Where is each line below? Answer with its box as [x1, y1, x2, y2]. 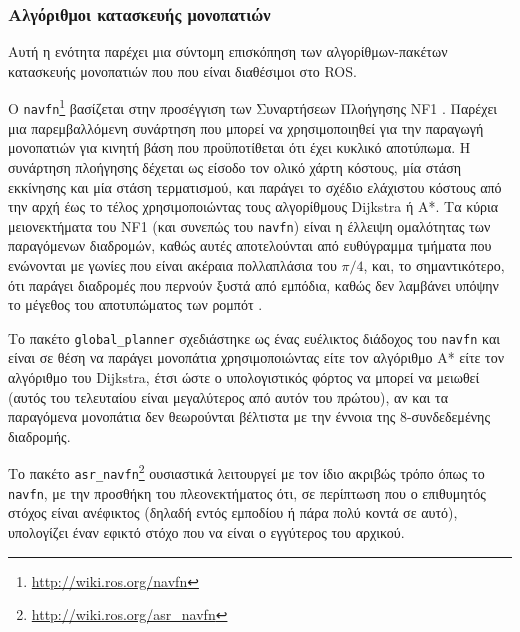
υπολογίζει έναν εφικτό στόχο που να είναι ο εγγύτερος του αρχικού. [8, 521, 405, 542]
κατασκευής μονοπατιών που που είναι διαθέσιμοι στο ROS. [8, 60, 357, 81]
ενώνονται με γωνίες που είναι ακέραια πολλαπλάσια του [8, 254, 337, 275]
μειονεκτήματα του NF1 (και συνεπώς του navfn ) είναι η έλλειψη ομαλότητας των [8, 215, 491, 236]
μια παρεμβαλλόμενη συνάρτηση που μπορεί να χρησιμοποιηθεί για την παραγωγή [8, 117, 484, 138]
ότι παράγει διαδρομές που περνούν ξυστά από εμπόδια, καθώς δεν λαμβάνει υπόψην [8, 274, 499, 295]
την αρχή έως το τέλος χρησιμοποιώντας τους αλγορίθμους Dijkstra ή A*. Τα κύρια [8, 196, 499, 217]
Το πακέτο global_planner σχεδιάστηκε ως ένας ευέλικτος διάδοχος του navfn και [8, 327, 500, 348]
